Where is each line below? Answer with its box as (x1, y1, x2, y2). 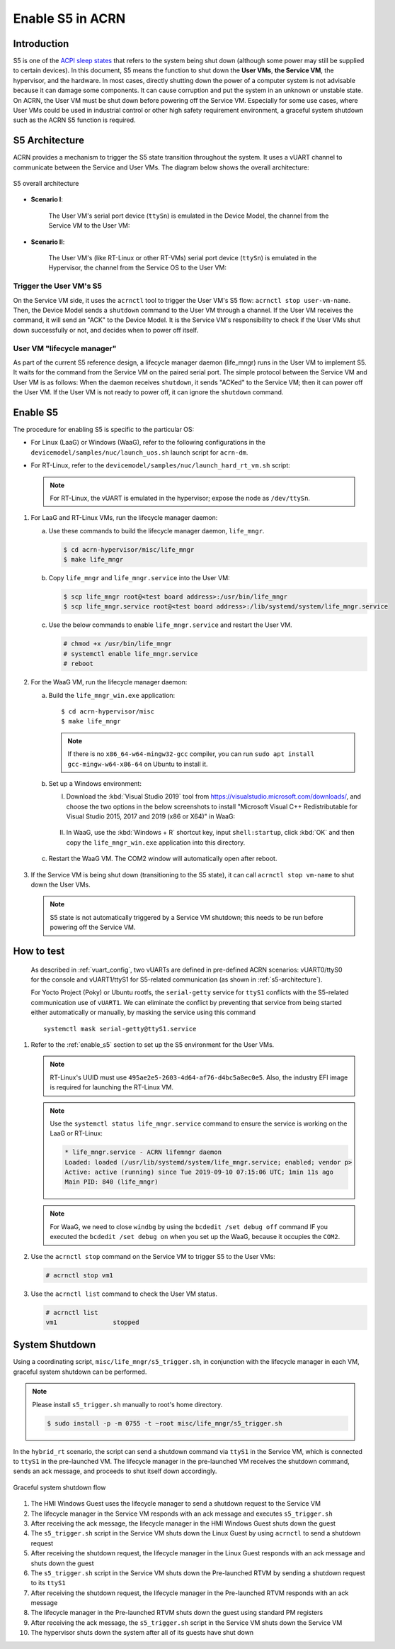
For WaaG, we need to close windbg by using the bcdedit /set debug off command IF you (50, 1222, 328, 1231)
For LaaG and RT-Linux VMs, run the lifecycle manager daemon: (30, 513, 218, 522)
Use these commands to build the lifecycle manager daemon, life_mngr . (48, 526, 265, 535)
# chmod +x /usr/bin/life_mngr (63, 640, 173, 648)
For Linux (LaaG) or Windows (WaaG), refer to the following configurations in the (30, 438, 265, 447)
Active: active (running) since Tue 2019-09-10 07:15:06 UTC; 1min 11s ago (64, 1168, 334, 1177)
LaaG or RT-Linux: (50, 1129, 103, 1138)
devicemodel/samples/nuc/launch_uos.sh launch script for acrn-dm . (30, 448, 248, 457)
